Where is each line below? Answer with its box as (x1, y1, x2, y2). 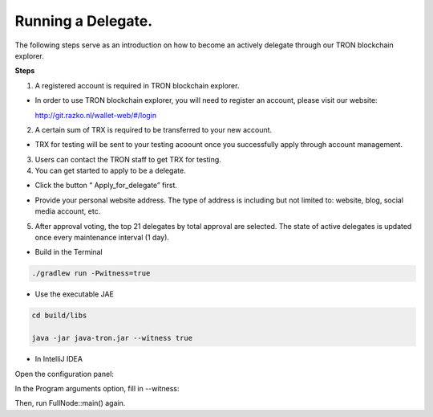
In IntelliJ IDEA (34, 354, 83, 364)
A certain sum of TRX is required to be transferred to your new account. (34, 125, 273, 134)
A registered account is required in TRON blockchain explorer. (34, 80, 240, 90)
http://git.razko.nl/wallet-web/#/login (34, 110, 157, 120)
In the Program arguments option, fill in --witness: (14, 383, 180, 393)
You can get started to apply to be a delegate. (34, 166, 186, 176)
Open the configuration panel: (14, 369, 114, 378)
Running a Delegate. (14, 12, 153, 30)
